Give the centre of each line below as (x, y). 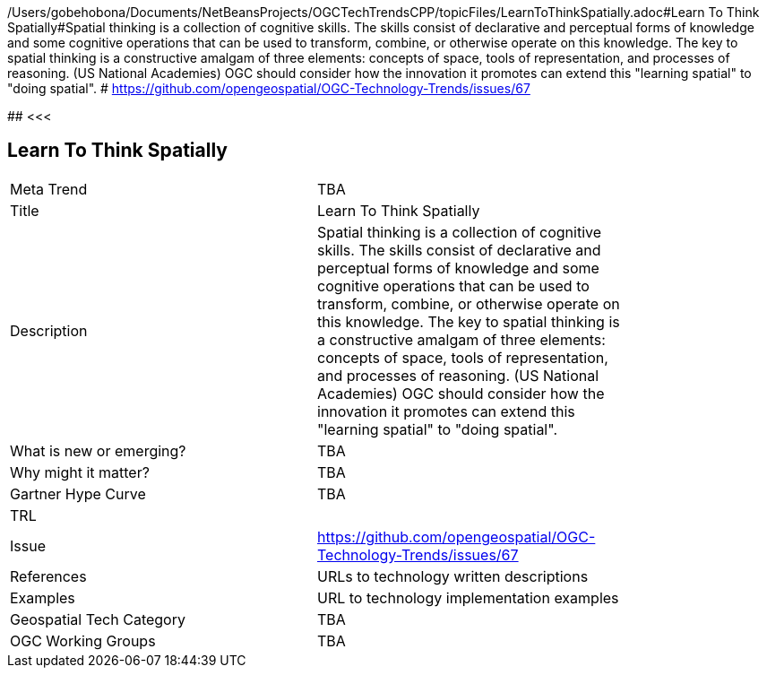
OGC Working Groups (83, 640)
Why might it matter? (80, 472)
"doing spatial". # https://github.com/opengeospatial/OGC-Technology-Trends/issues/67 (269, 88)
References (48, 576)
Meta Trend (49, 189)
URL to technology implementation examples (468, 597)
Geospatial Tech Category (98, 619)
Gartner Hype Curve (78, 493)
